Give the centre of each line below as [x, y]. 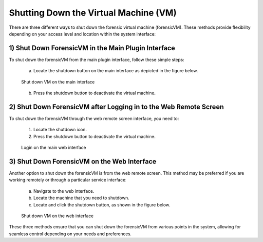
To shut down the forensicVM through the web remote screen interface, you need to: [94, 118]
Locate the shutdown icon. [60, 130]
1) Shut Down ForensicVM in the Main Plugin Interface [92, 48]
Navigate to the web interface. [64, 191]
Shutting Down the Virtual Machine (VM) [93, 13]
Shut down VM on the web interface [57, 216]
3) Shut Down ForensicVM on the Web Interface [83, 161]
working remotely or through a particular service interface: [68, 180]
